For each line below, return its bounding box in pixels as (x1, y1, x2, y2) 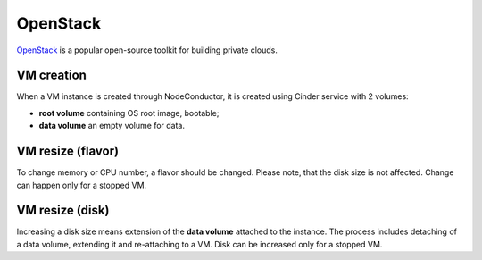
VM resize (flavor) (16, 144, 120, 159)
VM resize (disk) (16, 203, 110, 218)
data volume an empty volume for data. (38, 121, 185, 131)
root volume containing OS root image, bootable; (38, 107, 220, 118)
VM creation (16, 68, 87, 83)
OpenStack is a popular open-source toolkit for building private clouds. (16, 45, 278, 55)
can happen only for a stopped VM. (16, 180, 147, 190)
